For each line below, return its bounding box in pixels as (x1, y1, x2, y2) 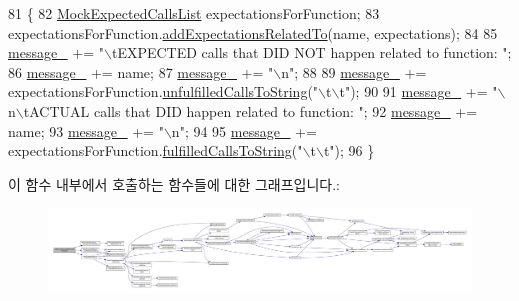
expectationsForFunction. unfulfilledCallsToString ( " (8, 81, 319, 102)
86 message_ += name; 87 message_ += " (8, 61, 274, 82)
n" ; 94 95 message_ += (171, 120, 317, 141)
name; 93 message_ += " (8, 120, 164, 141)
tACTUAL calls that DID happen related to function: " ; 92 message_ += (23, 100, 478, 121)
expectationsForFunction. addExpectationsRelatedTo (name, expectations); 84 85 (8, 22, 498, 43)
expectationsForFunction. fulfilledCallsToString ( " (8, 140, 303, 161)
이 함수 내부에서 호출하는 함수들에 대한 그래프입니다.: (8, 173, 340, 194)
